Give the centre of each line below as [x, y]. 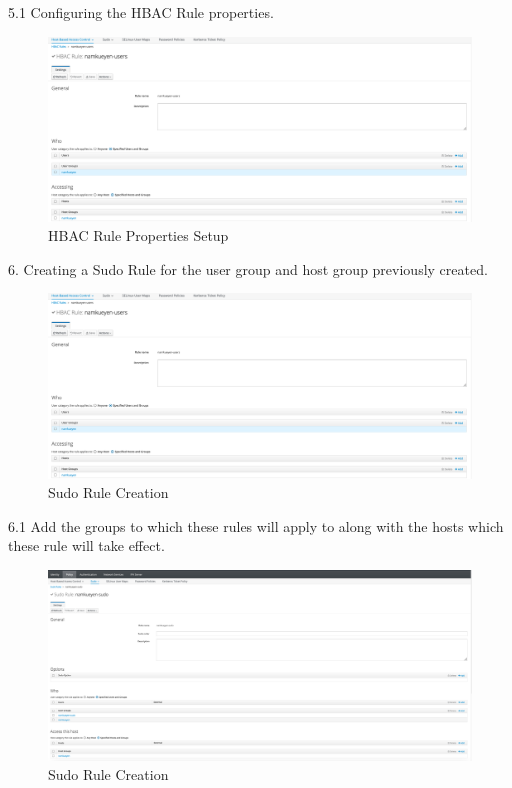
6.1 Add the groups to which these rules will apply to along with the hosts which [256, 525]
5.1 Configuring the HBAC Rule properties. [141, 12]
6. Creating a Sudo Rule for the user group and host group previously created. [248, 268]
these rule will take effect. [86, 545]
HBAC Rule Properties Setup [138, 235]
